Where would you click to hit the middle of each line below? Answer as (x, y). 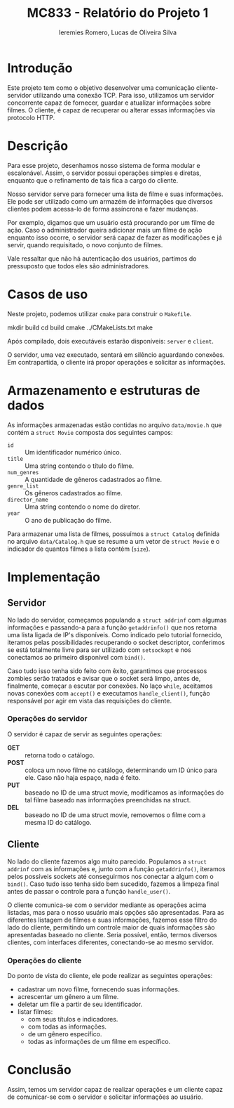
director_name (28, 500)
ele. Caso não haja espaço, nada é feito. (83, 777)
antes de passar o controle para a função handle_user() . (89, 891)
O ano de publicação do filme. (68, 520)
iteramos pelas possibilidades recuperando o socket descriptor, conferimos (116, 642)
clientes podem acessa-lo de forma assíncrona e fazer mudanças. (103, 209)
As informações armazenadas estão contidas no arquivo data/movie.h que (115, 425)
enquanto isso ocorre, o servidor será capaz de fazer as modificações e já (115, 237)
